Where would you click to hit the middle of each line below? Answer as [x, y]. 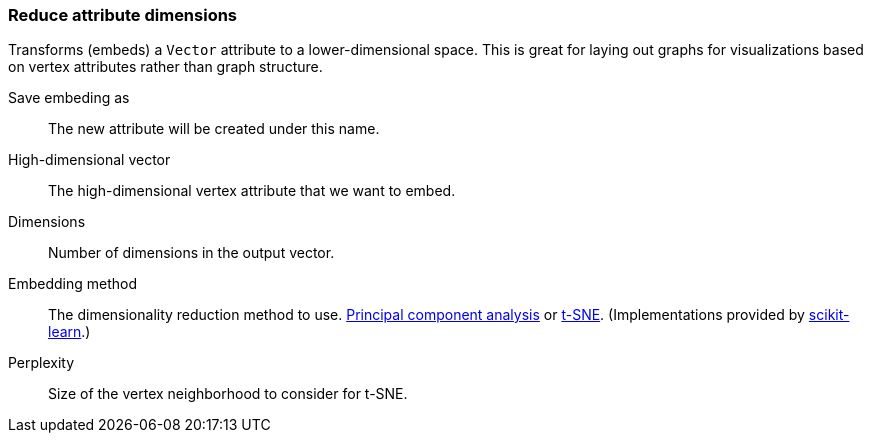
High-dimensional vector [89, 160]
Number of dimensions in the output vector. [191, 253]
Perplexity [41, 363]
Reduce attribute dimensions [123, 15]
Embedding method [72, 284]
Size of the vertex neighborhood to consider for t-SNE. [228, 394]
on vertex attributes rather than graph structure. [165, 67]
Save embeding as [69, 98]
